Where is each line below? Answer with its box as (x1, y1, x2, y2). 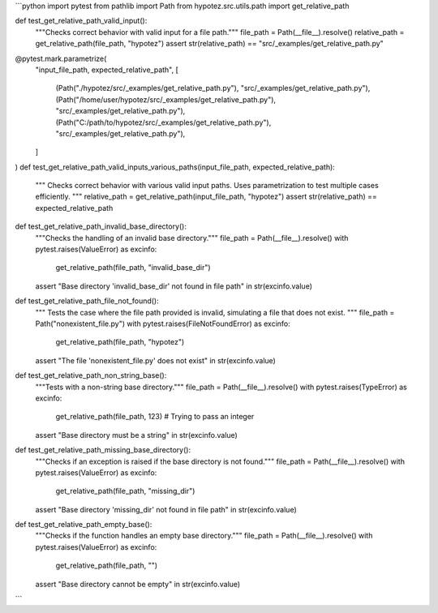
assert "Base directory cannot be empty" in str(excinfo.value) (35, 579, 241, 589)
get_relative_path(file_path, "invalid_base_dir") (55, 263, 211, 272)
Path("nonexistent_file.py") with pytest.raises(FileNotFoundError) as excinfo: (35, 319, 291, 328)
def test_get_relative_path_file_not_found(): (15, 296, 159, 306)
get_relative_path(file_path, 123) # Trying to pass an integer (55, 412, 255, 422)
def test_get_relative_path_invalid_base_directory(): (15, 221, 187, 231)
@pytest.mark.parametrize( (15, 54, 107, 63)
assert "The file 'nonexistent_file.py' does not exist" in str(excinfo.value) (35, 355, 276, 365)
